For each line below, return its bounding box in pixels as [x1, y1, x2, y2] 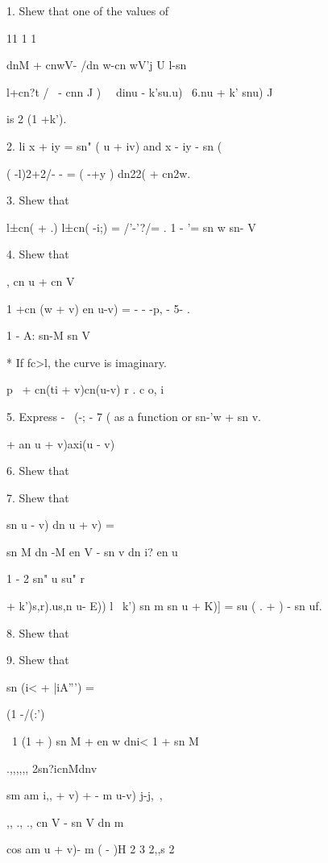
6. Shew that [6, 462, 69, 479]
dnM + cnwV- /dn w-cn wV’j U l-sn [6, 56, 187, 73]
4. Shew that [6, 246, 69, 262]
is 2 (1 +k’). [6, 110, 67, 127]
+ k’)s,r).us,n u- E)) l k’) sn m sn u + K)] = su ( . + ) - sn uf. [6, 597, 322, 614]
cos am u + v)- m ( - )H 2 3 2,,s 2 [6, 840, 175, 857]
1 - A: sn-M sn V [6, 327, 90, 344]
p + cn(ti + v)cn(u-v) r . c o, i [6, 381, 164, 398]
